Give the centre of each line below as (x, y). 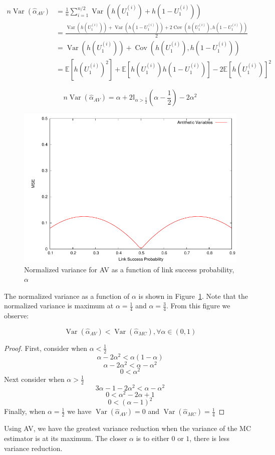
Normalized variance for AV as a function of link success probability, (129, 269)
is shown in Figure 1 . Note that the (193, 296)
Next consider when (34, 379)
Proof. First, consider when (46, 348)
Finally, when (25, 411)
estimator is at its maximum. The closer (66, 438)
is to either (153, 438)
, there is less (209, 438)
